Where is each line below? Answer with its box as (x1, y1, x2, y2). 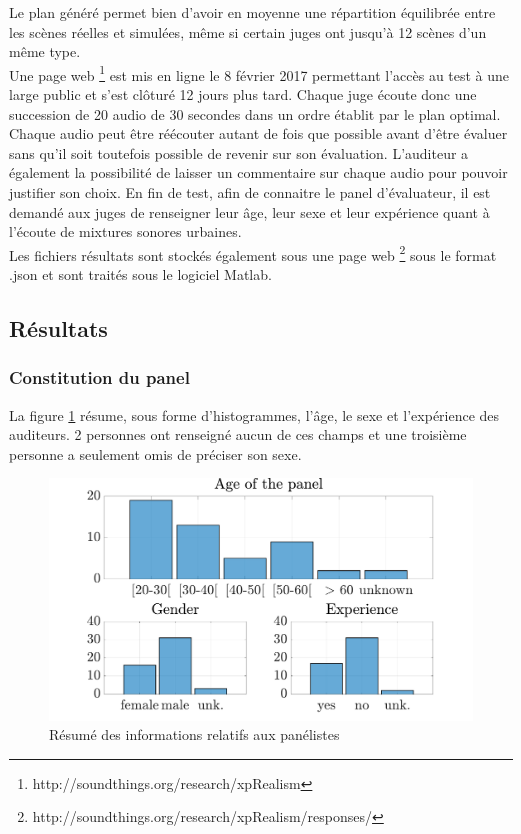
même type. (9, 41, 81, 62)
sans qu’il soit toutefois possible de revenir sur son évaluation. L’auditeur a (9, 142, 469, 163)
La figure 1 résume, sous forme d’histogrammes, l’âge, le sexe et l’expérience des (9, 404, 500, 425)
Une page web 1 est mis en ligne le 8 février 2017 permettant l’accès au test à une (9, 61, 510, 85)
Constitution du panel (9, 365, 190, 390)
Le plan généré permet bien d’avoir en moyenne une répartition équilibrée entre (9, 2, 496, 22)
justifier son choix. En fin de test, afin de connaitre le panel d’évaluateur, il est (9, 182, 491, 202)
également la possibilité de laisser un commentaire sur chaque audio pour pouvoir (9, 162, 508, 183)
